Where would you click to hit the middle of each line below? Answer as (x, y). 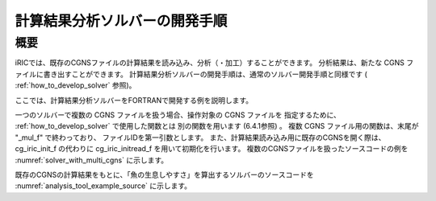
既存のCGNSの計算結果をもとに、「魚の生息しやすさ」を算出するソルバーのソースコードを (164, 174)
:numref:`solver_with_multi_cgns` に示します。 (92, 160)
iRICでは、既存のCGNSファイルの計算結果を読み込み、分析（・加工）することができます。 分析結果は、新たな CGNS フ (214, 63)
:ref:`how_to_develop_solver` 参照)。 (75, 85)
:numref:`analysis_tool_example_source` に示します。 (103, 186)
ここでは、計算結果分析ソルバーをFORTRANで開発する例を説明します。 (134, 100)
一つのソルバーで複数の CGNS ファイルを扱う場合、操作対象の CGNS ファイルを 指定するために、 (178, 115)
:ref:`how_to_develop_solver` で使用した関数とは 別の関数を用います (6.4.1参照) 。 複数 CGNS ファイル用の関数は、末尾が (217, 126)
